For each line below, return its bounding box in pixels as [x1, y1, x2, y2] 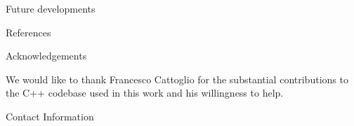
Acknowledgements [6, 48, 87, 63]
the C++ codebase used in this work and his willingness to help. [6, 85, 284, 100]
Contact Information [6, 108, 94, 123]
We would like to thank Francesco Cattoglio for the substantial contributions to [6, 71, 348, 86]
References [6, 24, 51, 39]
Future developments [6, 1, 96, 15]
